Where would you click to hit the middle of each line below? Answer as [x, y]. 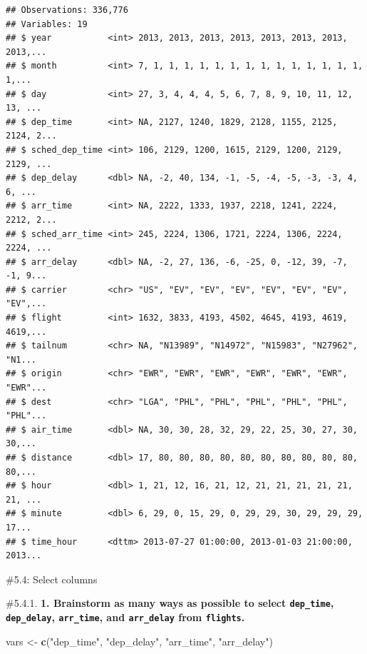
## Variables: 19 [47, 24]
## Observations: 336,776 [67, 10]
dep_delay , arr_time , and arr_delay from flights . [125, 617]
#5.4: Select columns [52, 579]
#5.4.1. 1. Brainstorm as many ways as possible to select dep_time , [170, 603]
